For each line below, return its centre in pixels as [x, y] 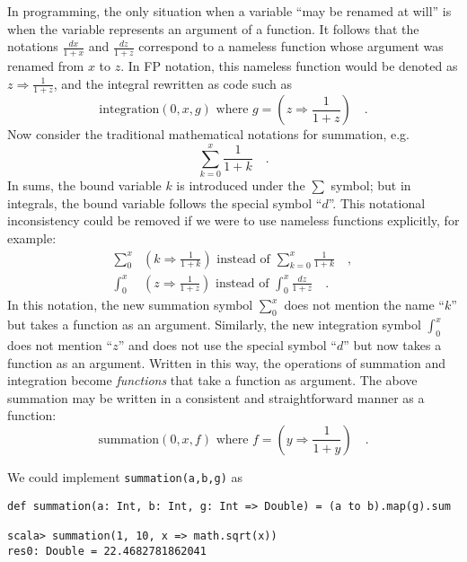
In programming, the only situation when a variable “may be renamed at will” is [229, 11]
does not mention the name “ [364, 305]
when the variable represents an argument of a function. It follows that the [213, 28]
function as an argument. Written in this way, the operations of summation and [227, 362]
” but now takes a [392, 344]
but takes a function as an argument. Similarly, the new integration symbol [214, 325]
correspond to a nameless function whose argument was [291, 46]
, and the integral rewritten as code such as [172, 83]
